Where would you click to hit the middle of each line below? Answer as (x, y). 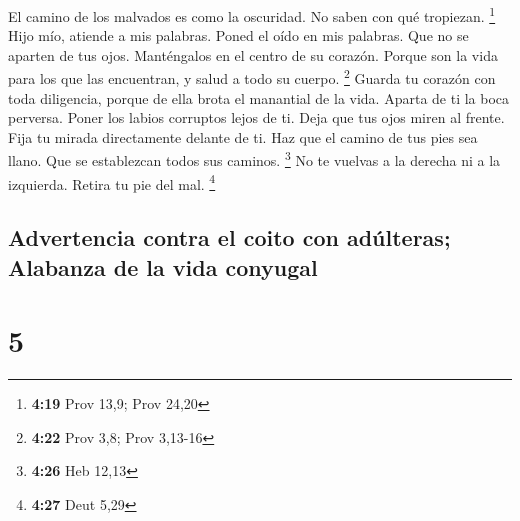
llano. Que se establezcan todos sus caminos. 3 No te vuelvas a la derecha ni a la (254, 159)
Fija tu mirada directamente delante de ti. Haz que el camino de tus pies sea (243, 136)
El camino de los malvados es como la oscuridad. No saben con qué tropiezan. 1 (252, 14)
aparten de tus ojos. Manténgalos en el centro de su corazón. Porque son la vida (253, 54)
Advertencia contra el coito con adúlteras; (229, 237)
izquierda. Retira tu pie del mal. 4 (112, 182)
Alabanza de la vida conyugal (163, 266)
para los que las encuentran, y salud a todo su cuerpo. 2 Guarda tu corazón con (252, 77)
